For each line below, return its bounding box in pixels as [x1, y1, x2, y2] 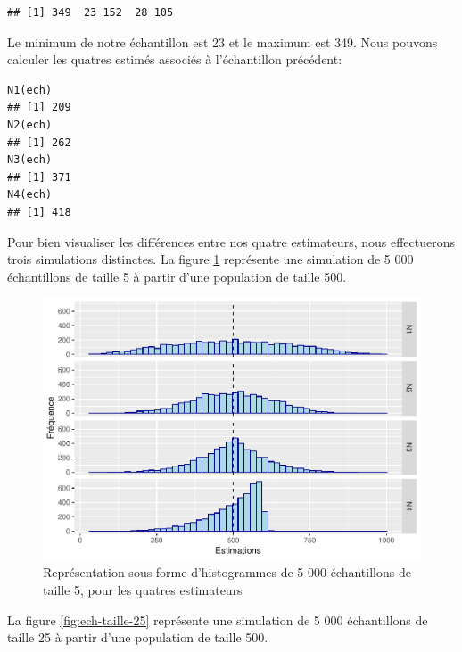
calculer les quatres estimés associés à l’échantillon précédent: [7, 50, 342, 69]
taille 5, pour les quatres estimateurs [43, 581, 243, 599]
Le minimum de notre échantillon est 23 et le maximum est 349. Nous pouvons [7, 32, 438, 51]
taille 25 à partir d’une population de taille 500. [7, 628, 268, 647]
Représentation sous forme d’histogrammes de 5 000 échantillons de [43, 563, 411, 582]
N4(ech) [7, 188, 53, 202]
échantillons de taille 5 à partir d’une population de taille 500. [7, 267, 347, 285]
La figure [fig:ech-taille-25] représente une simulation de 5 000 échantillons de [7, 610, 428, 629]
